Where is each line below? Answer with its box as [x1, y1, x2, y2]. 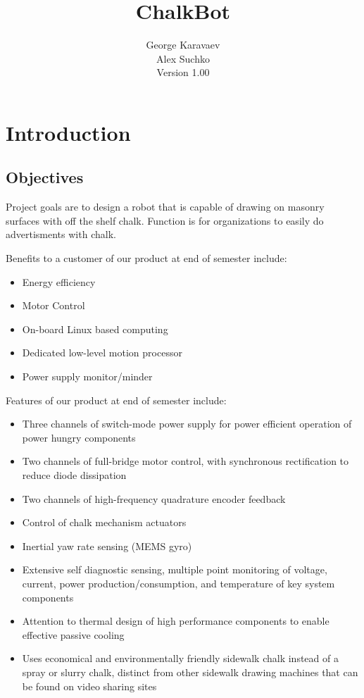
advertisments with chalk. [6, 227, 116, 242]
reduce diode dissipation [22, 468, 127, 482]
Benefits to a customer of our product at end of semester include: [6, 251, 287, 266]
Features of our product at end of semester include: [6, 392, 227, 407]
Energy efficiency [22, 274, 96, 289]
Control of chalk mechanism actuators [22, 515, 187, 530]
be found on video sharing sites [22, 678, 157, 693]
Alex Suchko [156, 51, 210, 66]
